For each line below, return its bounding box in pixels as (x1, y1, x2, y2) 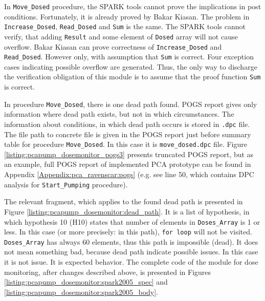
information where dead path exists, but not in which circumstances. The (4, 109, 234, 119)
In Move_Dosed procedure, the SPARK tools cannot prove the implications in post (4, 1, 261, 11)
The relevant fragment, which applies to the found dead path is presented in (4, 196, 243, 207)
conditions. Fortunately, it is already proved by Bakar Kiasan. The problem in (4, 11, 250, 21)
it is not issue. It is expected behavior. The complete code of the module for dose (4, 256, 258, 267)
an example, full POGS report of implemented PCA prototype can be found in (4, 159, 251, 169)
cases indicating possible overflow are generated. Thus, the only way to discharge (4, 61, 257, 72)
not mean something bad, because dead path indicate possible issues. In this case (4, 246, 258, 257)
